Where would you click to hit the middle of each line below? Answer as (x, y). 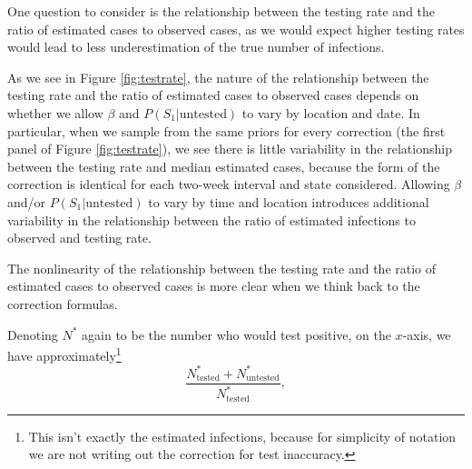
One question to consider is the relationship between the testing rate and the (221, 11)
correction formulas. (63, 303)
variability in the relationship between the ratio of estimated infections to (211, 220)
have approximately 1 (64, 354)
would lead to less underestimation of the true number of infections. (196, 47)
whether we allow (55, 112)
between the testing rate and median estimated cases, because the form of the (224, 166)
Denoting (33, 334)
